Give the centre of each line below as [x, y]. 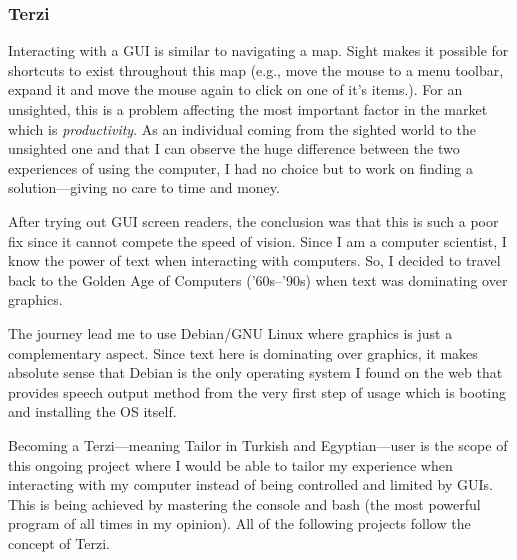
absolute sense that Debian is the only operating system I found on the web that [255, 372]
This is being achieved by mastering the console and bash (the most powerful [244, 503]
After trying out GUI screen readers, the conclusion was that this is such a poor [253, 220]
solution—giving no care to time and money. [144, 187]
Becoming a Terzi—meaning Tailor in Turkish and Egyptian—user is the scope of [258, 444]
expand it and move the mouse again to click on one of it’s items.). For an [235, 89]
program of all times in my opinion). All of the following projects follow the [239, 523]
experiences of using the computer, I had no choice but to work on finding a [240, 167]
